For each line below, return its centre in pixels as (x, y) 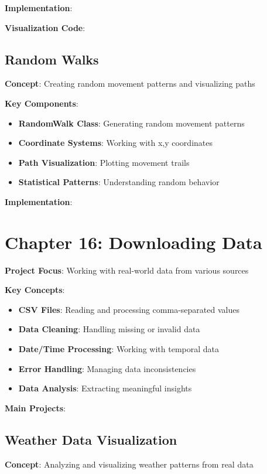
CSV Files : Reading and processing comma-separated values (129, 309)
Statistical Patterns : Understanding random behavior (119, 182)
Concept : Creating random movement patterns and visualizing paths (130, 83)
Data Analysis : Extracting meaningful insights (105, 388)
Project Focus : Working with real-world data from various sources (127, 270)
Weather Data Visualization (91, 439)
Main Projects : (35, 407)
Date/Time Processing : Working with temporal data (119, 349)
